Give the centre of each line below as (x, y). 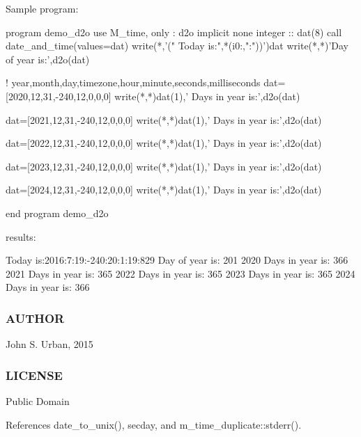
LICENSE (34, 375)
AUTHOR (35, 318)
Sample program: (42, 8)
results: (21, 236)
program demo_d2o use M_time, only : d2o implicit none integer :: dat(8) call (174, 32)
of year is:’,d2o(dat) (48, 59)
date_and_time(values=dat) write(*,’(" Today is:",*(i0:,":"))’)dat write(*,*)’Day (177, 46)
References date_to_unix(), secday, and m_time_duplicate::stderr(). (154, 424)
